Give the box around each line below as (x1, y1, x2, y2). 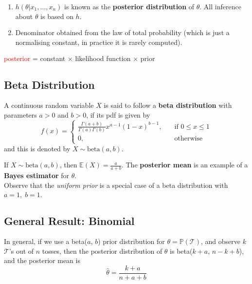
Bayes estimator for (4, 170, 70, 180)
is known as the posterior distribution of (64, 1, 195, 11)
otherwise (174, 135, 203, 142)
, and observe (200, 236, 240, 246)
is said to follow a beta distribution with (104, 100, 232, 110)
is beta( (170, 245, 193, 256)
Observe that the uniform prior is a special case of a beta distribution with (4, 180, 228, 190)
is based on (40, 11, 73, 21)
